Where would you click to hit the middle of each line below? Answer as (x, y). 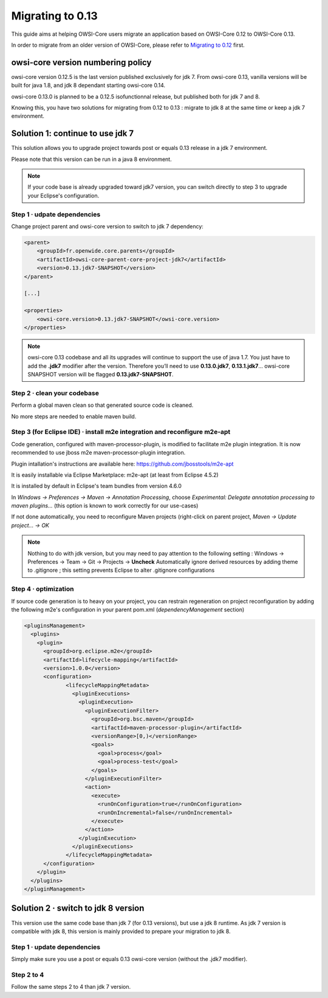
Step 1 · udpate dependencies (56, 214)
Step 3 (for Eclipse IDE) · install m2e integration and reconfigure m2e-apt (121, 432)
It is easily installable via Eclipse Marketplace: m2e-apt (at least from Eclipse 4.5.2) (115, 475)
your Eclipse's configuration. (63, 195)
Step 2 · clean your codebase (55, 393)
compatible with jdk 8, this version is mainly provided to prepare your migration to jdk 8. (121, 931)
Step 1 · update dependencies (56, 947)
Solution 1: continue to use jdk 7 (73, 134)
